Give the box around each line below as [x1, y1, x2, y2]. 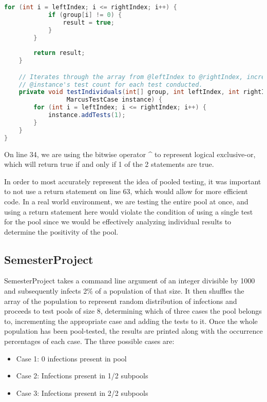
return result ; [33, 49, 85, 57]
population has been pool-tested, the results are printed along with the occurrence [4, 326, 263, 336]
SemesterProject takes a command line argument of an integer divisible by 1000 [4, 275, 255, 286]
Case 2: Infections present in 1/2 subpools [16, 370, 148, 381]
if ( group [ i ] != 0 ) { [48, 11, 122, 18]
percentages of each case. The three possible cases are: [4, 336, 175, 347]
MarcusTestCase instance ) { [66, 96, 162, 104]
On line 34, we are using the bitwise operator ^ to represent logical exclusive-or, [4, 148, 256, 159]
